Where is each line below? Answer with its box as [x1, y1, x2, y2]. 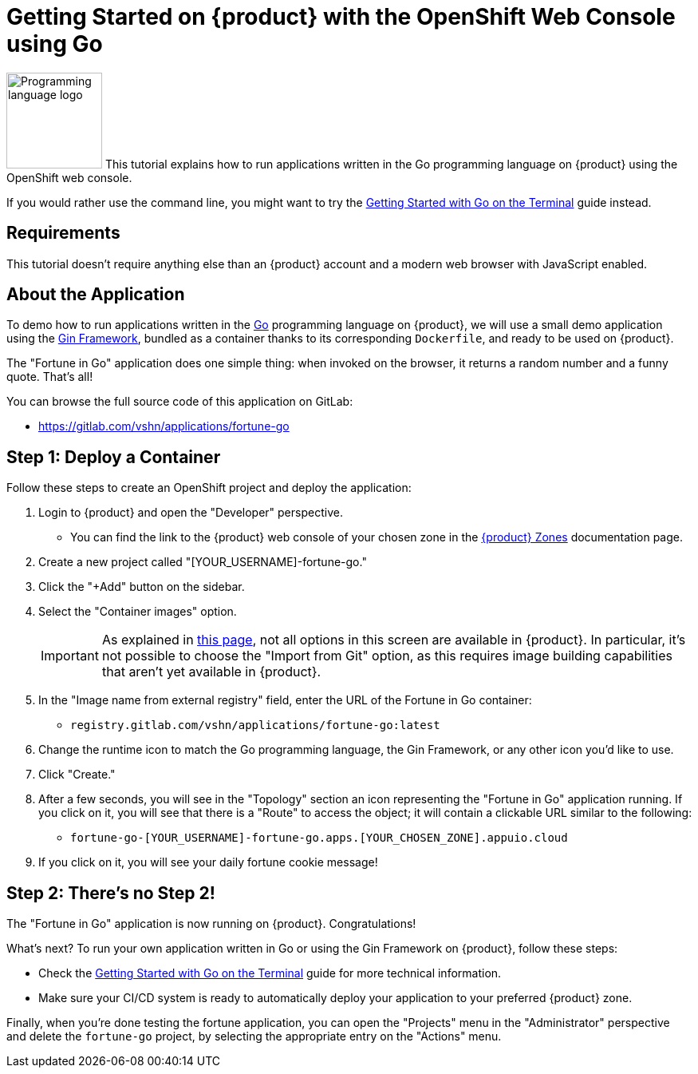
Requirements [6, 223, 120, 244]
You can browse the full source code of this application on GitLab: [6, 394, 353, 409]
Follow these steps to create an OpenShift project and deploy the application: [6, 481, 412, 495]
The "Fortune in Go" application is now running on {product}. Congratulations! [6, 917, 416, 931]
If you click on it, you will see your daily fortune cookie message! [38, 855, 378, 870]
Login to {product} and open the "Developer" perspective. [38, 505, 343, 520]
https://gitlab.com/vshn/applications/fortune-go [38, 419, 290, 434]
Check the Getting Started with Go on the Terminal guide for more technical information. [38, 966, 502, 981]
